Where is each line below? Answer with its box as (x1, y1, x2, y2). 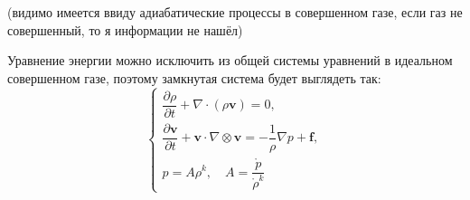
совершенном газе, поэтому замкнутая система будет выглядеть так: (7, 68, 381, 87)
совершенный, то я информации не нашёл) (7, 20, 243, 39)
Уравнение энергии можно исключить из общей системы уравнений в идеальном (7, 51, 453, 70)
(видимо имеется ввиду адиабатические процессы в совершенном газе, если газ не (7, 3, 463, 21)
